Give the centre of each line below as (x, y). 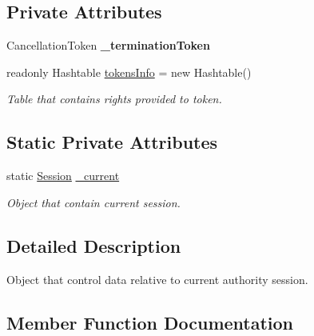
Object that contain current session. (93, 202)
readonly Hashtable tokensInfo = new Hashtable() (129, 72)
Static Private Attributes (112, 142)
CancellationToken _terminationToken (108, 45)
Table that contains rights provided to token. (114, 99)
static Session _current (63, 176)
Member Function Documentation (150, 322)
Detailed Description (94, 245)
